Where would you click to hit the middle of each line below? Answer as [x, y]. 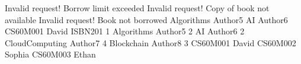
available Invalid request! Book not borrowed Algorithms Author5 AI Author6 [146, 19]
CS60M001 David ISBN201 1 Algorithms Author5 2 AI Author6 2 [125, 31]
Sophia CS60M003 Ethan [50, 54]
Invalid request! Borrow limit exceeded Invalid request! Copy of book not [137, 8]
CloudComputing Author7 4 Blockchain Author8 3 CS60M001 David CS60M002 [150, 42]
